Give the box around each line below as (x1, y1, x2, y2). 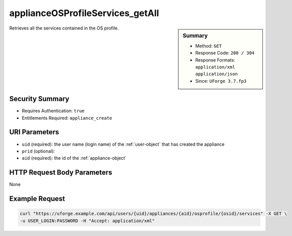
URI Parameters (9, 128, 60, 136)
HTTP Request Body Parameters (9, 168, 112, 177)
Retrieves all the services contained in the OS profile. (9, 25, 119, 31)
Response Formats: (195, 57, 235, 63)
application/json (195, 71, 238, 77)
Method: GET (195, 43, 222, 49)
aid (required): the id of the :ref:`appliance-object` (22, 155, 127, 161)
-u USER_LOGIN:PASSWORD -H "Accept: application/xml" (20, 218, 155, 223)
